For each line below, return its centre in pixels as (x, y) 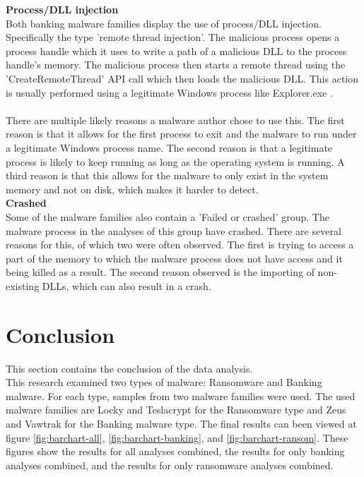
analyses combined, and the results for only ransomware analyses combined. (170, 465)
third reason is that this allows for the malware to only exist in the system (167, 175)
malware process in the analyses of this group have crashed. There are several (174, 230)
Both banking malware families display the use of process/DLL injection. (164, 23)
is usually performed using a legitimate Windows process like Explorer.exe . (169, 92)
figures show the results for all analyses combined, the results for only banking (175, 451)
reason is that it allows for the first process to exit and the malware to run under (181, 134)
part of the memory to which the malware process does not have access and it (174, 258)
